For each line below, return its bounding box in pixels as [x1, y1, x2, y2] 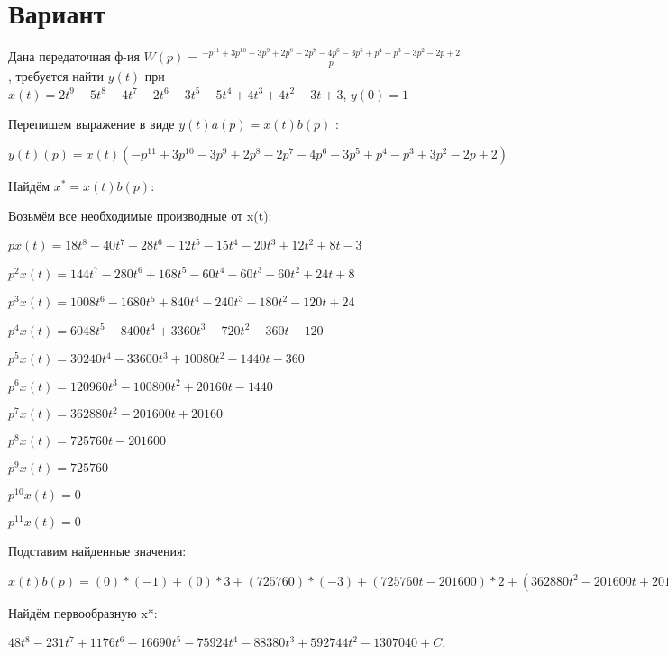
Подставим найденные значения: [8, 541, 187, 560]
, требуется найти [8, 66, 105, 85]
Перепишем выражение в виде [8, 114, 175, 133]
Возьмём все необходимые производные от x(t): [8, 206, 272, 225]
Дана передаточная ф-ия [8, 47, 140, 66]
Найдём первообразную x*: [8, 603, 158, 622]
